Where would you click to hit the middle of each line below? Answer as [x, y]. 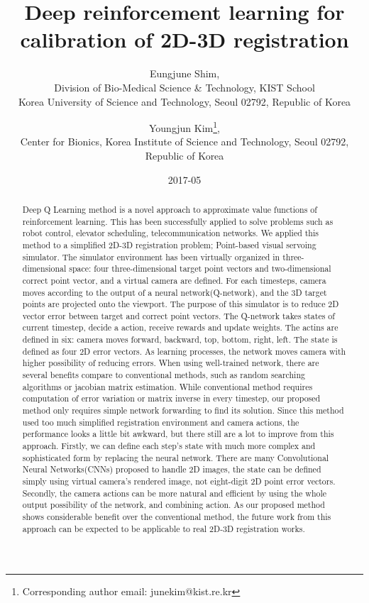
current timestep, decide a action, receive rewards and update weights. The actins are [180, 327]
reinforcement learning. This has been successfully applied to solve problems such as [178, 221]
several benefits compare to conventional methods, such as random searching [164, 375]
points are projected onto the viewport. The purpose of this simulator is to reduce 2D [181, 304]
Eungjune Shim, [184, 73]
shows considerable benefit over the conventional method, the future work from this [177, 516]
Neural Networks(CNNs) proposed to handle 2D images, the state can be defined [172, 469]
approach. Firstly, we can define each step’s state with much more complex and [169, 446]
